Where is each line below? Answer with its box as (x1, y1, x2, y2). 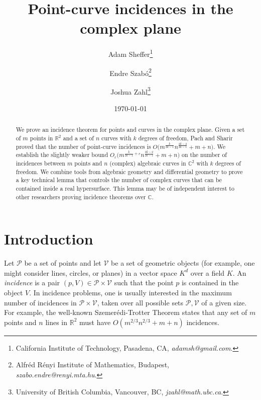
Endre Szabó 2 (109, 66, 152, 78)
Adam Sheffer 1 (108, 47, 153, 59)
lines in (45, 316, 68, 327)
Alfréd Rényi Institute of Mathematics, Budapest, (16, 359, 169, 370)
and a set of (63, 134, 94, 142)
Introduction (4, 228, 93, 249)
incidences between (16, 159, 65, 168)
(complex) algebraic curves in (109, 159, 186, 168)
